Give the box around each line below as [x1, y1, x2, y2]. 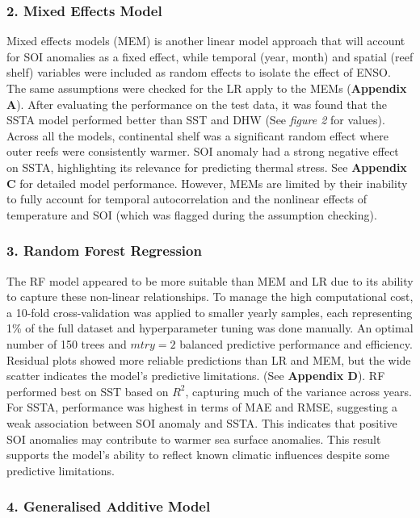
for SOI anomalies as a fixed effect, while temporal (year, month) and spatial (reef [6, 48, 414, 65]
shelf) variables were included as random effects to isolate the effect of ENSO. [6, 64, 391, 81]
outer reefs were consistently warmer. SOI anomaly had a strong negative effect [6, 143, 399, 160]
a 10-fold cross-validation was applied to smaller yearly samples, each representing [6, 303, 413, 320]
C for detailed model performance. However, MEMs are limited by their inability [6, 174, 408, 191]
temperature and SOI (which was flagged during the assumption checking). [6, 206, 377, 223]
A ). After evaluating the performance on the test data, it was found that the [6, 95, 387, 112]
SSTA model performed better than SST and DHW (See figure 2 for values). [6, 111, 385, 128]
